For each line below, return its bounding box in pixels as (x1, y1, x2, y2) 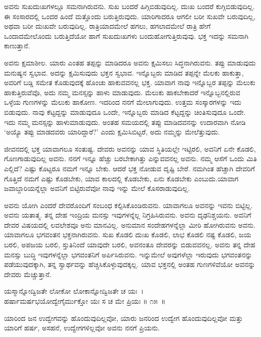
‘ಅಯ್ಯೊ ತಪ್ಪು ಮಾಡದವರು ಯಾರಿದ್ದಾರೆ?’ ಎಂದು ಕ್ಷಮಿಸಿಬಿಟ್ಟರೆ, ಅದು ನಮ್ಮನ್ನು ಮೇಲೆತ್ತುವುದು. (4, 126, 220, 137)
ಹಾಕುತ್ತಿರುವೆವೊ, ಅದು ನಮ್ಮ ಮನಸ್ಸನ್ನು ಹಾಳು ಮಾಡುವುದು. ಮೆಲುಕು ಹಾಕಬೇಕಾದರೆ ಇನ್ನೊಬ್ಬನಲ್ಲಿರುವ (4, 87, 240, 97)
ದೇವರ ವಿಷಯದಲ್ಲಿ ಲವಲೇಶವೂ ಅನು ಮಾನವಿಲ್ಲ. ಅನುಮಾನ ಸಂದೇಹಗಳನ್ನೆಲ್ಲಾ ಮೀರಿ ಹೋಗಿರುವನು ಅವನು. (4, 219, 255, 230)
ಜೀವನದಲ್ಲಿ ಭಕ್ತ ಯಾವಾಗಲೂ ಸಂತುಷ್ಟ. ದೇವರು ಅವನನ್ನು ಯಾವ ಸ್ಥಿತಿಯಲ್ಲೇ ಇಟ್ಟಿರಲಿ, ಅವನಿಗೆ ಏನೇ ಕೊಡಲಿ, (4, 143, 256, 154)
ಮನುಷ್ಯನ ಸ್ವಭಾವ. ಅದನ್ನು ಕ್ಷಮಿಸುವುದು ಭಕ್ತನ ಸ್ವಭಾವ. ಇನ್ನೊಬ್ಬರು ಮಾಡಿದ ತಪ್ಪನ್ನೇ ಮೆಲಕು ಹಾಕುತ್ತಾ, (4, 67, 244, 78)
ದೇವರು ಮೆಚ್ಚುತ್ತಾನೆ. (4, 268, 52, 279)
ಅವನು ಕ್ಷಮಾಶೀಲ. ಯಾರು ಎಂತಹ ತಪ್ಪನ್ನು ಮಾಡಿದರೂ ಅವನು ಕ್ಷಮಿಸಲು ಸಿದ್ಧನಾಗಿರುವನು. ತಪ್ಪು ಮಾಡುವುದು (4, 57, 256, 68)
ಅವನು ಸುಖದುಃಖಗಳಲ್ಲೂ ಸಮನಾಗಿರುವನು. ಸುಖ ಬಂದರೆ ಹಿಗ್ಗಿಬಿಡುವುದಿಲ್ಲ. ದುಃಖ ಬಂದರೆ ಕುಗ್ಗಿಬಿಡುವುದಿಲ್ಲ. (4, 1, 255, 11)
